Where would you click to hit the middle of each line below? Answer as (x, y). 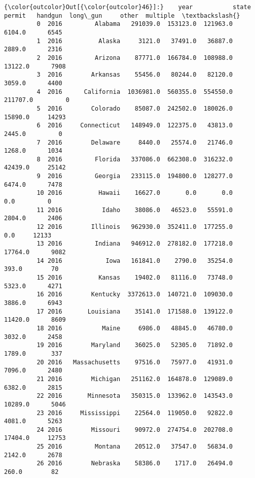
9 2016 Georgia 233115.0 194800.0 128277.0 (135, 176)
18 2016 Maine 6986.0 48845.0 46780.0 (135, 328)
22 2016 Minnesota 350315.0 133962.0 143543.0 (135, 396)
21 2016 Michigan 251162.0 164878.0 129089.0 (135, 379)
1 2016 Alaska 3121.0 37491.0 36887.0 (135, 41)
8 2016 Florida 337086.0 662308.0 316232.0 (135, 159)
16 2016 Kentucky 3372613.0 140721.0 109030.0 (135, 295)
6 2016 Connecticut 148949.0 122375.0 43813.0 (135, 126)
